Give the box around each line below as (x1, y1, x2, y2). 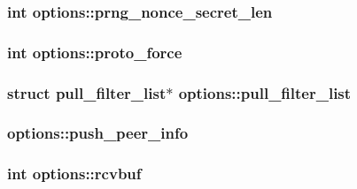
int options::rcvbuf (7, 163, 142, 185)
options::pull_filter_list (178, 81, 352, 103)
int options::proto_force (7, 41, 182, 63)
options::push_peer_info (7, 122, 189, 144)
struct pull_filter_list (7, 81, 167, 103)
